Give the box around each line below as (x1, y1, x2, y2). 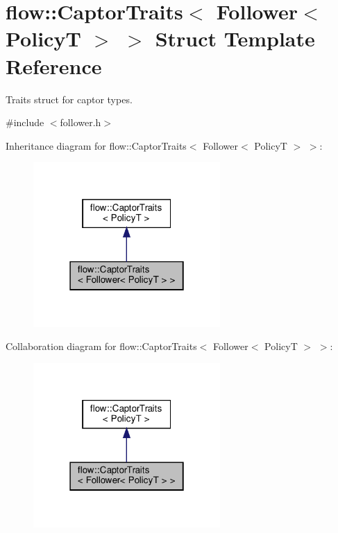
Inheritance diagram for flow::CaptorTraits (6, 138, 187, 152)
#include (6, 115, 44, 130)
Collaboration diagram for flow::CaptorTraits (6, 339, 197, 353)
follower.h (60, 115, 101, 130)
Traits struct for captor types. (6, 91, 133, 106)
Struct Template (155, 24, 315, 53)
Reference (6, 51, 102, 80)
